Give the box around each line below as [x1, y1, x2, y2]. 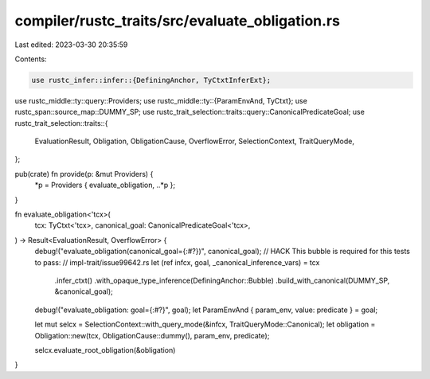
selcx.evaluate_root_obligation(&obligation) [34, 345, 176, 354]
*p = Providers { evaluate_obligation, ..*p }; [34, 180, 175, 190]
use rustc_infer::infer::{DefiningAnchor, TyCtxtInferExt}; [31, 76, 272, 84]
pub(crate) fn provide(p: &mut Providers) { [14, 169, 154, 178]
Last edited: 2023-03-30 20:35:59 [14, 40, 128, 49]
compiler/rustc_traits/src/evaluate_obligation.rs [14, 12, 340, 29]
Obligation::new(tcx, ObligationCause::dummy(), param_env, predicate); [34, 330, 270, 340]
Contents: [14, 54, 47, 64]
